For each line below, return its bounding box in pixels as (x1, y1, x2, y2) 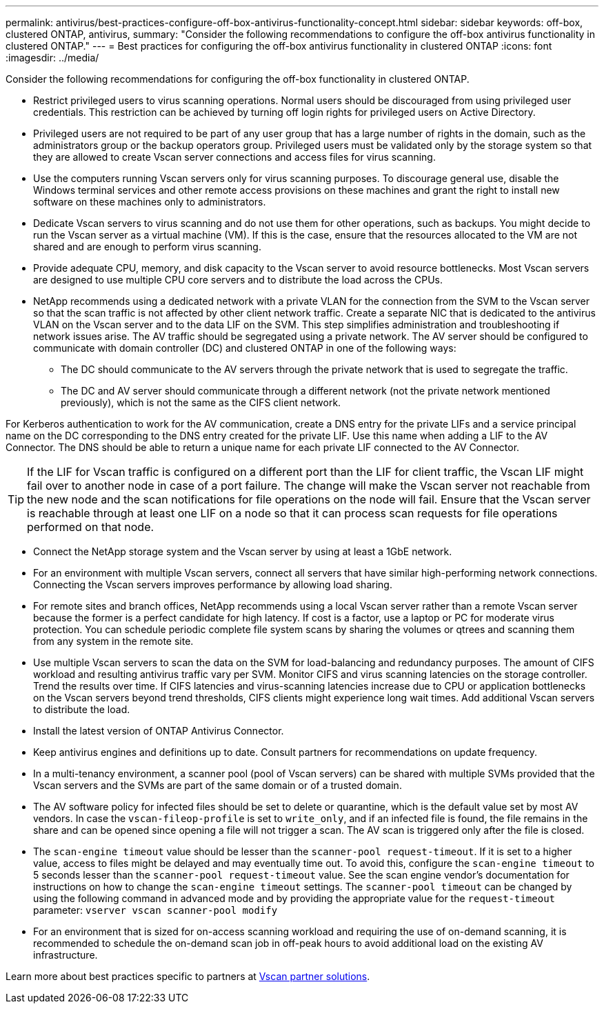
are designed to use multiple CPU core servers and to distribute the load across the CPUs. (33, 274, 443, 286)
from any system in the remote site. (33, 635, 194, 647)
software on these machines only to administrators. (33, 196, 266, 208)
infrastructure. (33, 949, 98, 961)
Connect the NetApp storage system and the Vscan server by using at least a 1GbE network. (33, 546, 452, 557)
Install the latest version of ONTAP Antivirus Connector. (33, 725, 284, 737)
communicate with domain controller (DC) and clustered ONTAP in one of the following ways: (33, 342, 456, 354)
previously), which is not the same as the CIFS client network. (61, 397, 341, 408)
